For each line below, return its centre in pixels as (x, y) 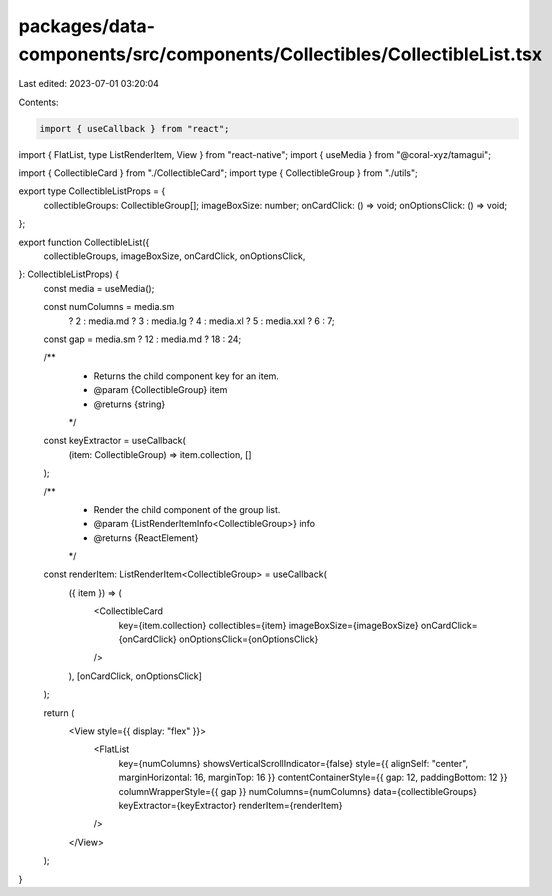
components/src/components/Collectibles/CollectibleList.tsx (280, 54)
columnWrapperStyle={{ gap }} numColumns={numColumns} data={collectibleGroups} (297, 791)
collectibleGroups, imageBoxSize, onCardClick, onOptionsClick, (174, 256)
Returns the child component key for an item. (186, 376)
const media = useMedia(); (99, 288)
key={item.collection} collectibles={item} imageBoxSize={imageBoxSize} (268, 625)
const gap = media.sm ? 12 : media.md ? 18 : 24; (142, 339)
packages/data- (86, 26)
